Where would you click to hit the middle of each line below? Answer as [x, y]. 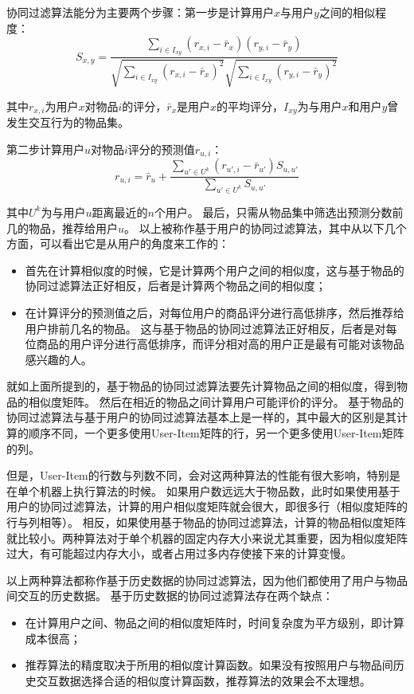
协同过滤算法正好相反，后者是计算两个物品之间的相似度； [176, 286]
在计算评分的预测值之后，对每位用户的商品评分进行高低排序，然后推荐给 [215, 312]
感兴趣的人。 [59, 359]
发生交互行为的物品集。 [68, 122]
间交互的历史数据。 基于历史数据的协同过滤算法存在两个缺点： [170, 596]
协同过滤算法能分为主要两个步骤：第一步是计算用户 [140, 12]
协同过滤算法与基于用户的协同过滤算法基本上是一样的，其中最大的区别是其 [201, 417]
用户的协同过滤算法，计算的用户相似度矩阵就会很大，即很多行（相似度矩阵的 [207, 506]
